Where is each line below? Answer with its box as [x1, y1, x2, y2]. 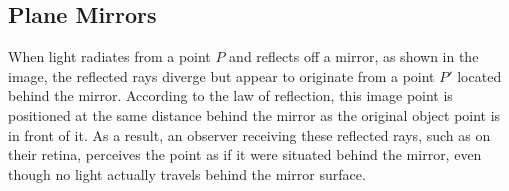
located [457, 65, 502, 86]
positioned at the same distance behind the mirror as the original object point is [8, 104, 501, 125]
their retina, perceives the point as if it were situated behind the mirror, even [8, 144, 482, 165]
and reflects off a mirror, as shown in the [229, 46, 479, 67]
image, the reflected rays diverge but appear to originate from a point [8, 65, 435, 86]
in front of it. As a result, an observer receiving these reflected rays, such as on [8, 124, 491, 145]
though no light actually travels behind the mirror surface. [8, 163, 366, 184]
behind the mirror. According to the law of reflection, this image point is [8, 85, 453, 106]
